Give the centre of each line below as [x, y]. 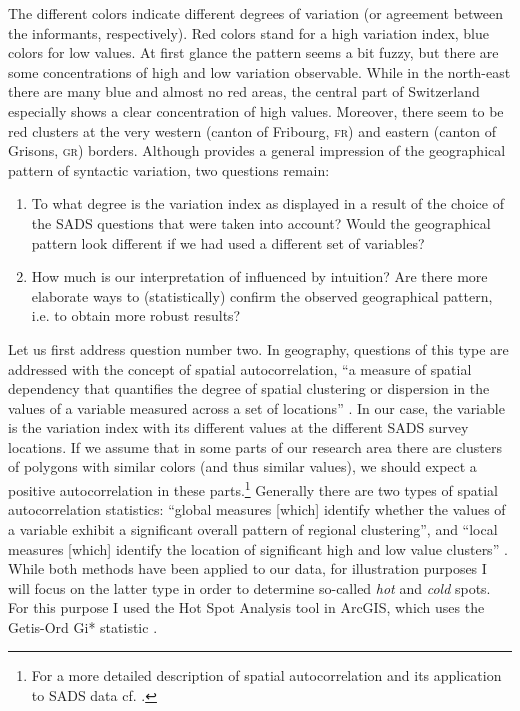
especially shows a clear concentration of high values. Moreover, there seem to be [256, 110]
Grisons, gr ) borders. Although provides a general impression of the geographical [257, 150]
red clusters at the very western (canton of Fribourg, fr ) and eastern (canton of [252, 130]
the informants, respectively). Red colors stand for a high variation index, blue [249, 32]
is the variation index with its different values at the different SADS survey [238, 427]
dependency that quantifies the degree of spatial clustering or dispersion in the [249, 388]
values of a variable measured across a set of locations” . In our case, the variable [256, 407]
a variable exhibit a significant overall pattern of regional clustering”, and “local [253, 528]
